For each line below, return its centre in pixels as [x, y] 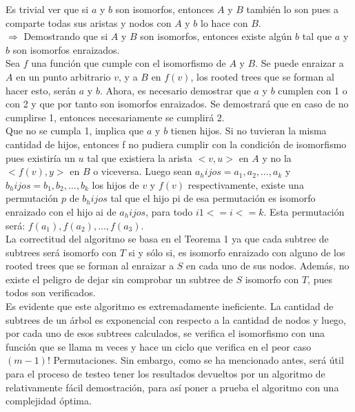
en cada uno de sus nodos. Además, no [268, 266]
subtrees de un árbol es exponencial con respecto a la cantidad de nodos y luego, [176, 319]
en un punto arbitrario [63, 76]
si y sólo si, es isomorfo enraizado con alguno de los [237, 252]
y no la [277, 157]
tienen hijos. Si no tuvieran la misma [248, 131]
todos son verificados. [51, 292]
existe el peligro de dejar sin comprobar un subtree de [119, 279]
